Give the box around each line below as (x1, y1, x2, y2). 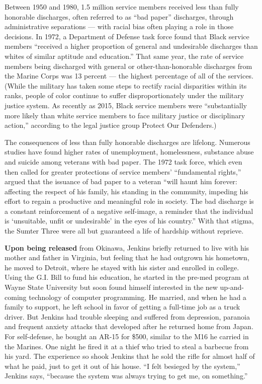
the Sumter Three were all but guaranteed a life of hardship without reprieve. (5, 225, 244, 236)
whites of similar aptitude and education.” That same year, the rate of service (5, 50, 244, 61)
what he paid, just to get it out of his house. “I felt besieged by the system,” (5, 360, 240, 371)
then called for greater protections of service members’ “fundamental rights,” (5, 166, 241, 177)
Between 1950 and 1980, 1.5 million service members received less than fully (5, 2, 239, 12)
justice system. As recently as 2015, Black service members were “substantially (5, 100, 247, 110)
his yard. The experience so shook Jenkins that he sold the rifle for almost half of (5, 351, 255, 361)
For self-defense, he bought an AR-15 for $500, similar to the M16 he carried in (5, 331, 249, 341)
